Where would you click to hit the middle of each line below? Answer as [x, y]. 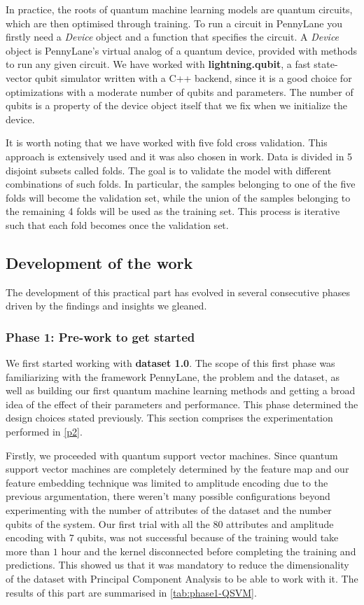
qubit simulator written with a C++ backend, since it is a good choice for [194, 77]
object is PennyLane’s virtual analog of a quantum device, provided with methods [182, 50]
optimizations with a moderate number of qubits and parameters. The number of [180, 91]
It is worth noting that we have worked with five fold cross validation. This [167, 142]
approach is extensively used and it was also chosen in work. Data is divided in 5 [179, 156]
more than [28, 551]
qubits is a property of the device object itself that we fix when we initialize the [176, 105]
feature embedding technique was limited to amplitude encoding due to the [167, 482]
